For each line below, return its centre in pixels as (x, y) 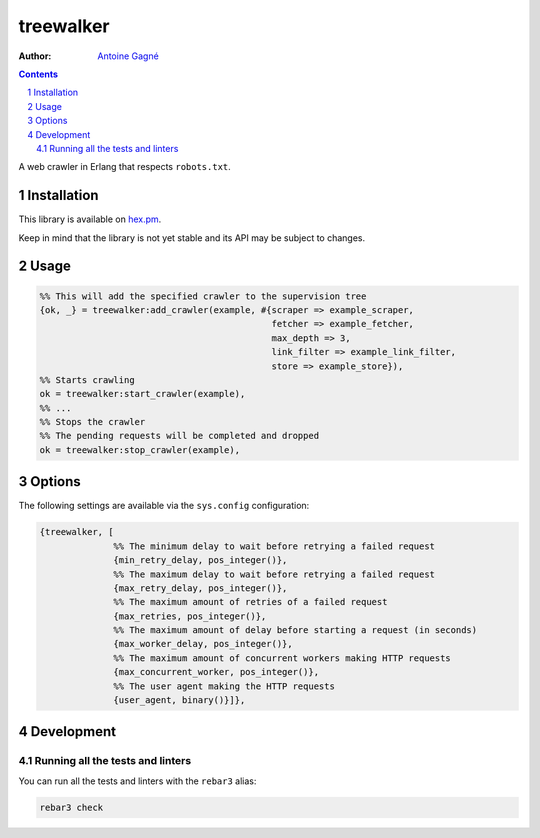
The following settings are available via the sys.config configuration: (164, 506)
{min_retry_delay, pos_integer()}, (200, 560)
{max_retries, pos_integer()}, (190, 616)
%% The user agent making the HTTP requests (224, 686)
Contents (38, 74)
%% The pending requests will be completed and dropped (179, 436)
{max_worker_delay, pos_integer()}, (203, 644)
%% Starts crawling (87, 379)
